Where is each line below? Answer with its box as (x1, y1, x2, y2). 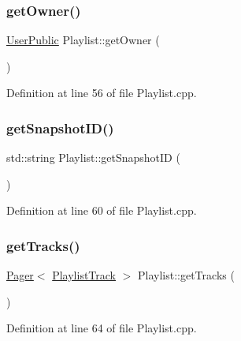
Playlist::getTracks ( (138, 267, 235, 283)
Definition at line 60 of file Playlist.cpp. (6, 202, 197, 219)
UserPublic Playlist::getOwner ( (6, 32, 160, 48)
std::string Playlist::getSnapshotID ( (6, 149, 180, 166)
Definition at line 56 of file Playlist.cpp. (6, 84, 197, 101)
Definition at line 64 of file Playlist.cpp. (6, 320, 197, 336)
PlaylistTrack (52, 267, 117, 283)
